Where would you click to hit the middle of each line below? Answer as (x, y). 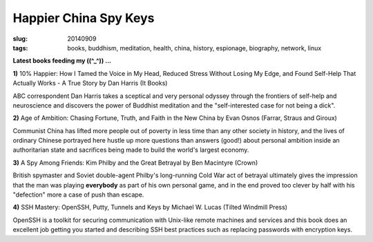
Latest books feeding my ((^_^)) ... (62, 61)
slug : (20, 39)
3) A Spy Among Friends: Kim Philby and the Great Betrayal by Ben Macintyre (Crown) (135, 163)
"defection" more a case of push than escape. (78, 195)
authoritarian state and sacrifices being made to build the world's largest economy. (131, 150)
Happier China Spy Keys (84, 18)
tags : (20, 48)
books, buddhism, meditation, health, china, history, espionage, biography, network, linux (194, 48)
